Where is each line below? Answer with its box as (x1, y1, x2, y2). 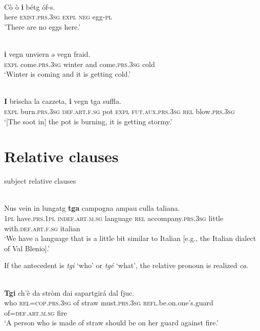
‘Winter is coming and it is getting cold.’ (4, 69, 131, 79)
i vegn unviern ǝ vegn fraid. (4, 48, 91, 59)
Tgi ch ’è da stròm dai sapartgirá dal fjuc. (4, 287, 135, 298)
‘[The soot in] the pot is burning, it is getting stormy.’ (4, 116, 172, 126)
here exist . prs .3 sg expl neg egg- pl (4, 11, 112, 22)
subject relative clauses (4, 175, 76, 186)
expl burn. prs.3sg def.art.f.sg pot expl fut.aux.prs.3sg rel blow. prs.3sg (4, 105, 235, 116)
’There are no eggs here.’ (4, 21, 81, 32)
